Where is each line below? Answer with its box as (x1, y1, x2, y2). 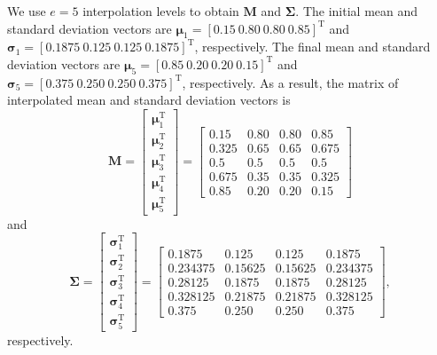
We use (7, 2, 46, 20)
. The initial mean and (295, 2, 418, 20)
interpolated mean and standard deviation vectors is (7, 91, 291, 109)
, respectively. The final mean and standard (194, 37, 431, 56)
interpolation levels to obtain (82, 2, 239, 20)
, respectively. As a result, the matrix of (182, 73, 399, 91)
